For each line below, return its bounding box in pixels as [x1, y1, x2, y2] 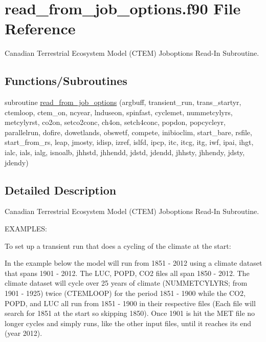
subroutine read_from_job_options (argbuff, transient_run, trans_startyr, [5, 97, 241, 108]
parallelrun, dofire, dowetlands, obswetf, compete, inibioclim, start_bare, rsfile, [5, 126, 252, 137]
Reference [5, 18, 76, 39]
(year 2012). [5, 328, 42, 338]
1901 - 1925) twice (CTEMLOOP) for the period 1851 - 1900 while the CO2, [5, 288, 246, 298]
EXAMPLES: [5, 223, 47, 234]
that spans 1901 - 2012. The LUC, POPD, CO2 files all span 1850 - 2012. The [5, 267, 250, 278]
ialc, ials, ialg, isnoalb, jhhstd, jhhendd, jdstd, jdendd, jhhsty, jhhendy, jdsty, [5, 147, 245, 158]
